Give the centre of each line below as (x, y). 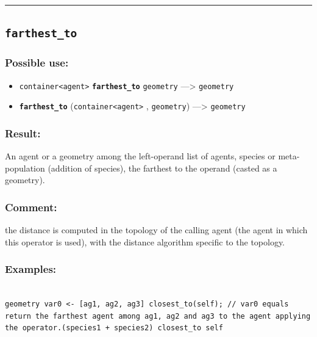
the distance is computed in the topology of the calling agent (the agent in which (156, 230)
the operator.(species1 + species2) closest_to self (114, 328)
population (25, 168)
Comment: (31, 207)
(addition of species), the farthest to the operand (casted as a (162, 168)
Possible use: (37, 63)
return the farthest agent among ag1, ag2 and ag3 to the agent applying (158, 316)
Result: (23, 133)
